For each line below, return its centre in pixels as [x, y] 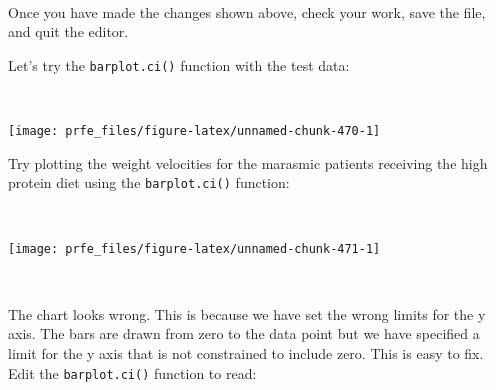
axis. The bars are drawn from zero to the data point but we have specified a [244, 333]
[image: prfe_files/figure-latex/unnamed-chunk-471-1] [194, 248]
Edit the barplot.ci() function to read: [132, 372]
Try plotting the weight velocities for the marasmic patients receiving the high [248, 162]
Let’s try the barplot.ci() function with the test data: [179, 64]
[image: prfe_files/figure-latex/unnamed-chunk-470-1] [194, 131]
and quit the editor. [68, 31]
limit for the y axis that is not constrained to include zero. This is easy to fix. [246, 352]
